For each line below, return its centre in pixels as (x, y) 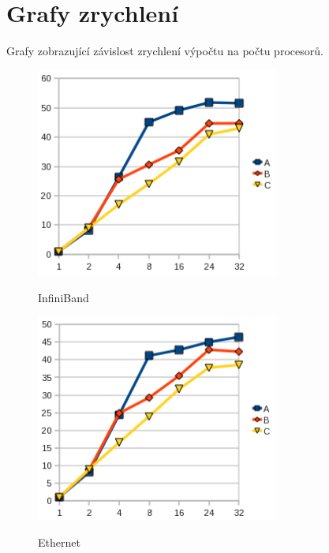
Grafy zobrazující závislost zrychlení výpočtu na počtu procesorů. (165, 51)
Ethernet (59, 542)
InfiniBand (64, 297)
